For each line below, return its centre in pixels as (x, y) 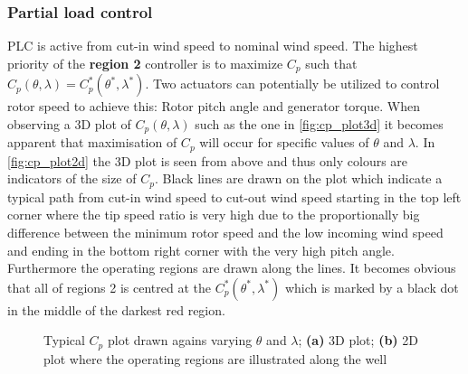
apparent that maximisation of (92, 142)
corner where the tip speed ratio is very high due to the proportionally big (214, 215)
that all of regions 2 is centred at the (109, 287)
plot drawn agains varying (180, 340)
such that (331, 63)
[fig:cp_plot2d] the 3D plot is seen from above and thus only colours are (208, 160)
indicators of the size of (72, 178)
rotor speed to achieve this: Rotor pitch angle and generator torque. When (214, 106)
